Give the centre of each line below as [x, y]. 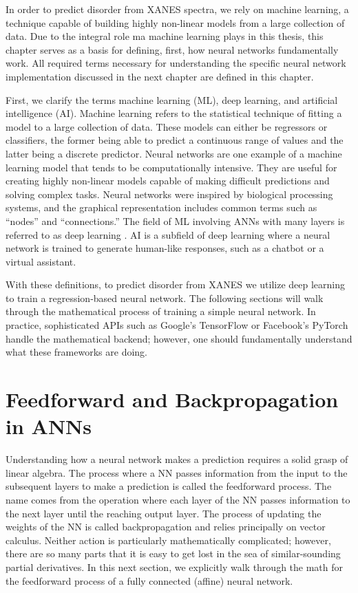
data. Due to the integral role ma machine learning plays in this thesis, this [165, 36]
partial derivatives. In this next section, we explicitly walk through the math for [175, 567]
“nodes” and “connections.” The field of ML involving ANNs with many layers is [175, 220]
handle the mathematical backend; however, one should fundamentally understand [179, 338]
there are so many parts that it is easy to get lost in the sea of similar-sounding [173, 553]
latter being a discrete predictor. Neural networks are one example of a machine [174, 153]
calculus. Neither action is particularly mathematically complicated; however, [168, 540]
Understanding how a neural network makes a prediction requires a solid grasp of [177, 459]
